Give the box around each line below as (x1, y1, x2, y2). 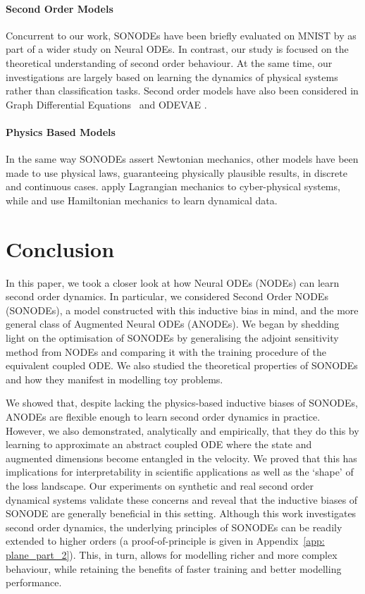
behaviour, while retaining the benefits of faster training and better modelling (6, 561, 342, 576)
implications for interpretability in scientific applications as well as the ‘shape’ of (6, 464, 354, 479)
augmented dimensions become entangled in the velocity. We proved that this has (6, 450, 357, 465)
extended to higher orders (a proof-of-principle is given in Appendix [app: (6, 533, 325, 548)
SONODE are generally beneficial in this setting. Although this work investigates (6, 506, 357, 521)
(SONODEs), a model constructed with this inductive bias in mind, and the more (6, 302, 359, 317)
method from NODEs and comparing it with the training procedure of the (6, 344, 326, 359)
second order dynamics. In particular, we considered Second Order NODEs (6, 289, 328, 304)
